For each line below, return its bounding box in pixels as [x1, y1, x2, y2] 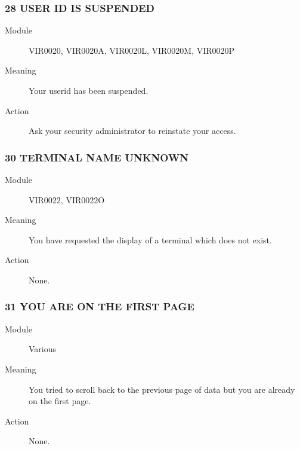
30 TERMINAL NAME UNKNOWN [5, 149, 189, 164]
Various [29, 343, 57, 355]
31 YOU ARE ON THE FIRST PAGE [5, 299, 194, 314]
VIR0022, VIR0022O [29, 193, 105, 206]
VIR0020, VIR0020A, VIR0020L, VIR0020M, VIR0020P [29, 44, 235, 56]
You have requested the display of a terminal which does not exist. [29, 233, 272, 246]
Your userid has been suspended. [29, 84, 149, 96]
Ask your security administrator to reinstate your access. [29, 124, 236, 137]
